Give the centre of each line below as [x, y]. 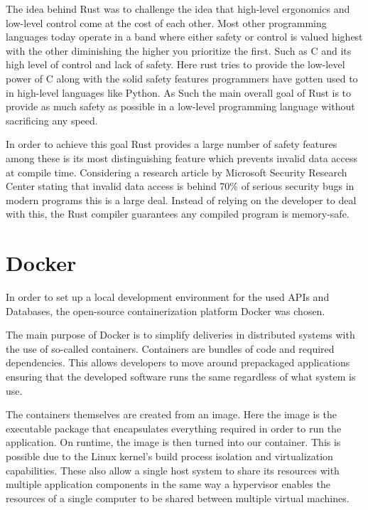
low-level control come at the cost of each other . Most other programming [166, 22]
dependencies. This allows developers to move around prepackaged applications [178, 362]
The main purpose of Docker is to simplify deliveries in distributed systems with [180, 335]
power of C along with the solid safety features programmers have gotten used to [182, 78]
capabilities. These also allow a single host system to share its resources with [173, 470]
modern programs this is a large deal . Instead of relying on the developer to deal [181, 200]
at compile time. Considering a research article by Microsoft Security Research [177, 172]
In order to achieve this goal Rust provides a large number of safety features [172, 144]
